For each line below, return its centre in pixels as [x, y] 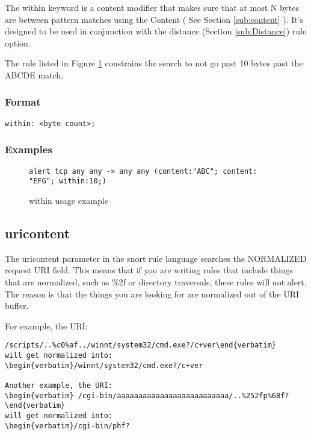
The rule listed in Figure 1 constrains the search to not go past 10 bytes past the [154, 63]
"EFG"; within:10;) [68, 181]
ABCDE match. [34, 75]
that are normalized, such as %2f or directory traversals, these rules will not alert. [156, 281]
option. [18, 43]
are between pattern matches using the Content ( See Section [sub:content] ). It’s [154, 19]
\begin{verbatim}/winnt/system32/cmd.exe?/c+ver [104, 365]
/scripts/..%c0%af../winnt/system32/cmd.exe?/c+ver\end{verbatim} [141, 345]
